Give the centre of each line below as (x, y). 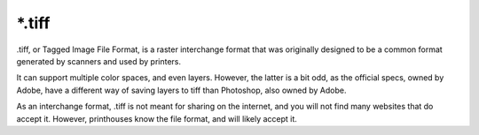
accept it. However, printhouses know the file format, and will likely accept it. (157, 118)
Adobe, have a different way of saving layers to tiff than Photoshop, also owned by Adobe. (181, 90)
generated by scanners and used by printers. (99, 61)
